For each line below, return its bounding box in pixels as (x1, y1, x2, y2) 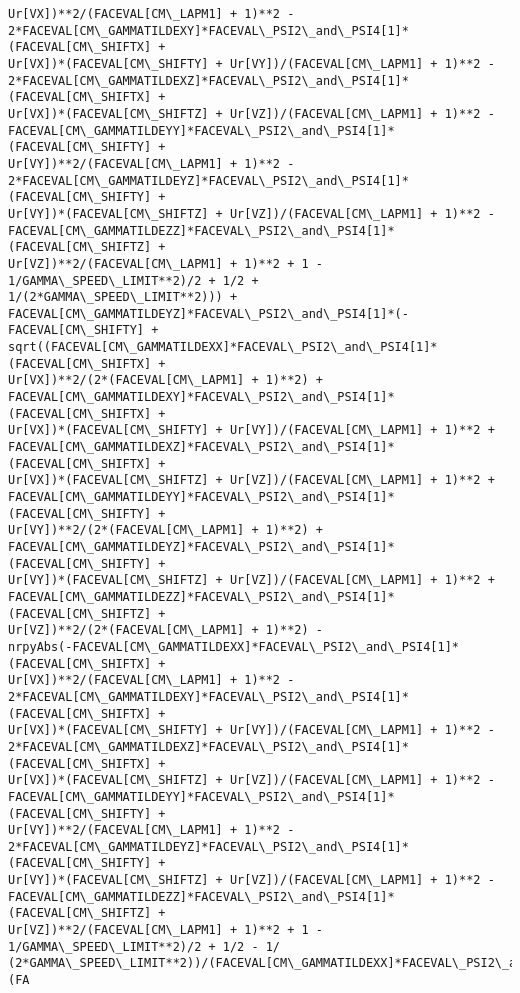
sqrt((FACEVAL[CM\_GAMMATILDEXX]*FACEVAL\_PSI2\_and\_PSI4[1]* (8, 340, 438, 355)
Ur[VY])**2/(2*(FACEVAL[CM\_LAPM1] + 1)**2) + (8, 523, 323, 538)
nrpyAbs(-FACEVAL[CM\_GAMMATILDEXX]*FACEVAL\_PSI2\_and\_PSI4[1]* (8, 639, 460, 654)
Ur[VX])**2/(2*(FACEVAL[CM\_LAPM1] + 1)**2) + (8, 373, 323, 388)
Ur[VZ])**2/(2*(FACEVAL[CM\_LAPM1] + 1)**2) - (8, 623, 323, 638)
